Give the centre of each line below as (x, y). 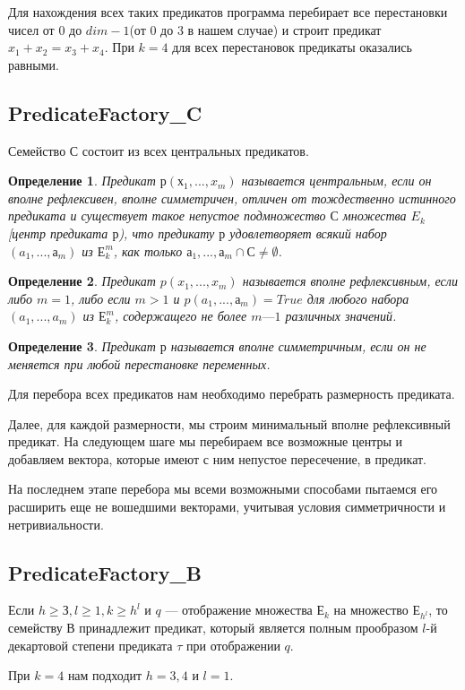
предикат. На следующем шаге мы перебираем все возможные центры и (206, 441)
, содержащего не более (181, 316)
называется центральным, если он (336, 181)
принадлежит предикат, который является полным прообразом (249, 628)
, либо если (100, 298)
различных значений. (341, 316)
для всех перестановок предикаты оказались (292, 47)
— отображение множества (239, 610)
